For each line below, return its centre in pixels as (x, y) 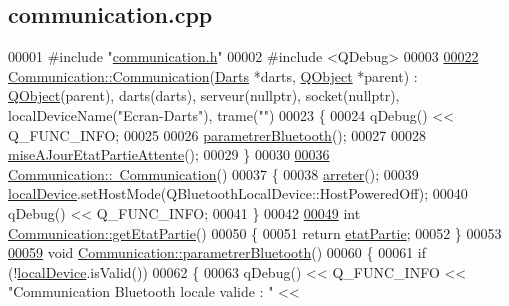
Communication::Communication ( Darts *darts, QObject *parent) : (213, 75)
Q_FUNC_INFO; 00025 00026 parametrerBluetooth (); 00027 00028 (217, 134)
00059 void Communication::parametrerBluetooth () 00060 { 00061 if (217, 252)
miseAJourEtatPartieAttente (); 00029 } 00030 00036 (169, 154)
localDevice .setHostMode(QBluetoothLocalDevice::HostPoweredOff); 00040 (238, 193)
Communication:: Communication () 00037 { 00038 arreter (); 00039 (213, 173)
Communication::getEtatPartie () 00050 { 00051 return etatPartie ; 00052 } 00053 (255, 232)
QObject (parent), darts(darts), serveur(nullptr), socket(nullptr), (204, 95)
